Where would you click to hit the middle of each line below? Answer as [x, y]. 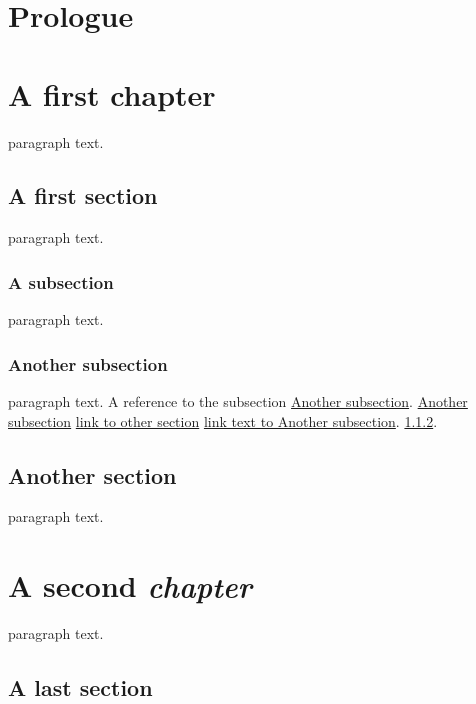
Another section [92, 474]
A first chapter [112, 93]
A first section [83, 195]
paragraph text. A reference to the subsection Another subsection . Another [238, 400]
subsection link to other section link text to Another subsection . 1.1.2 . [223, 420]
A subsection [61, 281]
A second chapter [130, 586]
